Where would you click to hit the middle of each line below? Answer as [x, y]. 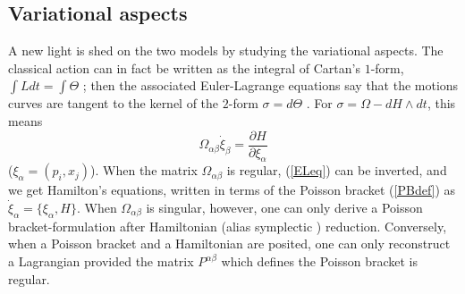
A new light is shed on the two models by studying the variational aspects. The [226, 50]
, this [441, 103]
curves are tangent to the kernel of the [114, 103]
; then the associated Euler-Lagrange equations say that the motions [271, 85]
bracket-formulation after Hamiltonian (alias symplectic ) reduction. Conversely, [228, 226]
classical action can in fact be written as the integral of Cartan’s [184, 67]
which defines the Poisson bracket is [320, 261]
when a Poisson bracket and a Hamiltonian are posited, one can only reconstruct [229, 244]
